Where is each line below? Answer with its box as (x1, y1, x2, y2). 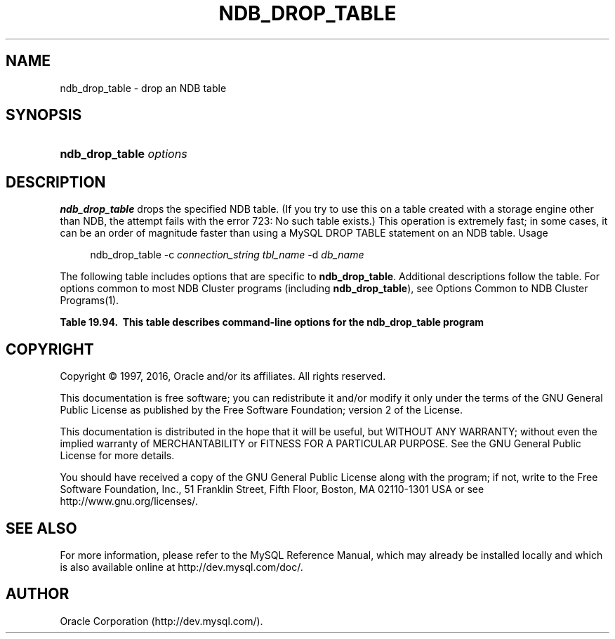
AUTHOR (6, 585, 70, 603)
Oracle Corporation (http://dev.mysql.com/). (60, 614, 263, 627)
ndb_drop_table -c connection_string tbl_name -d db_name (90, 249, 364, 261)
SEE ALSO (6, 519, 77, 537)
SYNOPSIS (6, 106, 82, 124)
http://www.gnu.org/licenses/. (60, 495, 198, 508)
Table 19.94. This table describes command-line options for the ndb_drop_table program (60, 316, 484, 329)
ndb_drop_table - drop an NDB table (60, 81, 227, 94)
